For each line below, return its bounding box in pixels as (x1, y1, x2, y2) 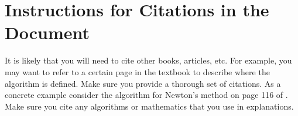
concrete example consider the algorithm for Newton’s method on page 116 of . (5, 89, 288, 101)
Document (5, 20, 90, 44)
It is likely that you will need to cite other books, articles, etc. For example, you (5, 54, 292, 66)
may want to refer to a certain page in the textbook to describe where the (5, 65, 270, 78)
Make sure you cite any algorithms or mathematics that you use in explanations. (5, 100, 294, 112)
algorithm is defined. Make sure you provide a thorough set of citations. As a (5, 77, 281, 89)
